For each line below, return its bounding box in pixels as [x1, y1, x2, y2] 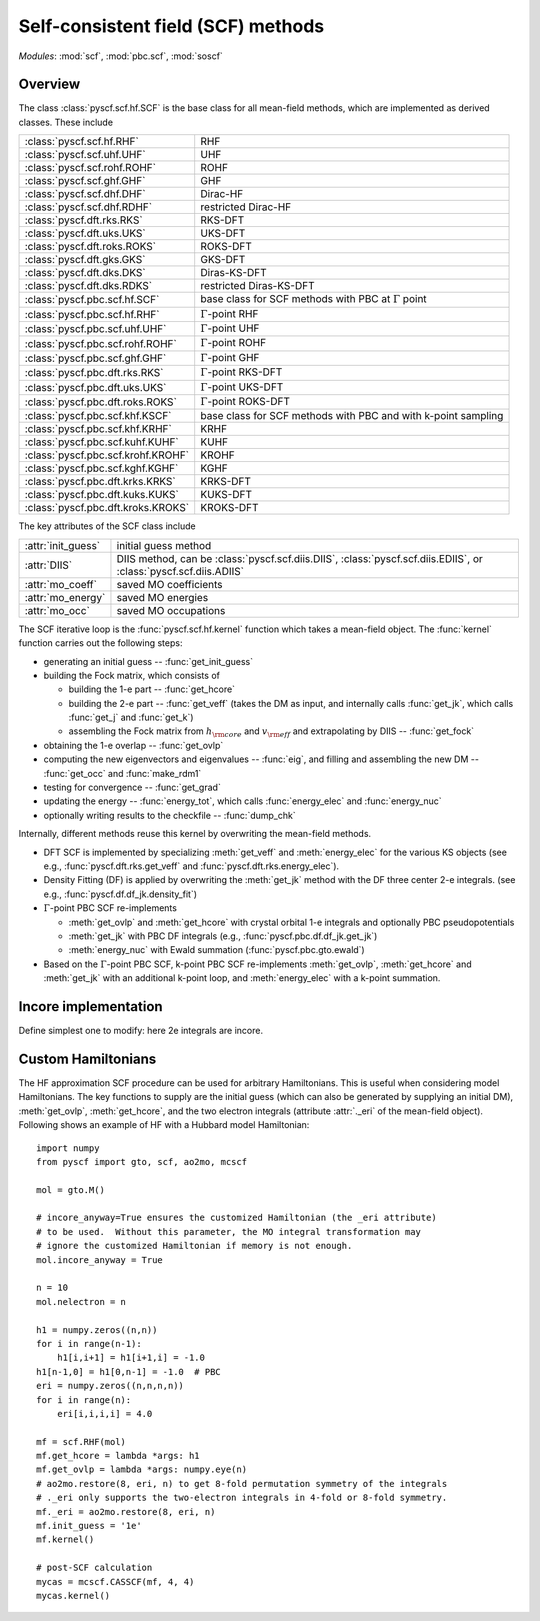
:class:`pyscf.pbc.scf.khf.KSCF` [24, 409, 172, 423]
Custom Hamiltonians [18, 1050, 157, 1067]
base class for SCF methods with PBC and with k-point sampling [200, 409, 504, 423]
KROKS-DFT [200, 501, 259, 515]
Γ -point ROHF [200, 336, 267, 350]
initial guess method [116, 538, 212, 552]
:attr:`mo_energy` [24, 590, 106, 604]
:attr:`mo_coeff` [24, 577, 97, 591]
